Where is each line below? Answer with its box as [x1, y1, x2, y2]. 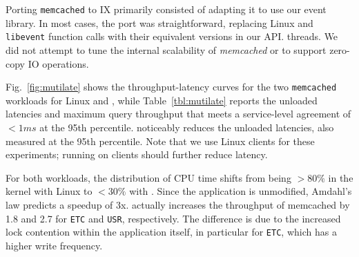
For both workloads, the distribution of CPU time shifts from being [6, 170, 291, 184]
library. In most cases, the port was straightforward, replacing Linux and [6, 15, 313, 30]
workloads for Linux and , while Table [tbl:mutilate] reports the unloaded [6, 93, 318, 107]
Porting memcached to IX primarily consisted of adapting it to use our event [6, 2, 327, 16]
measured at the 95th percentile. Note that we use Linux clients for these [6, 133, 315, 148]
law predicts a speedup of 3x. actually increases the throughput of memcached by [6, 197, 350, 211]
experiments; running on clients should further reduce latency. [6, 147, 268, 162]
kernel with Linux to [6, 184, 93, 198]
